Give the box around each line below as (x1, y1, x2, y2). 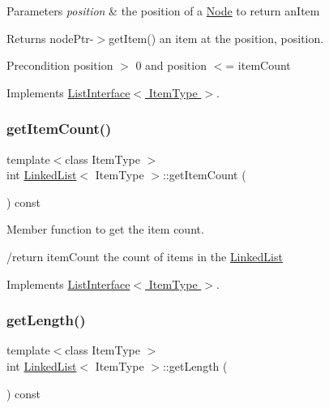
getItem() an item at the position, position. (109, 29, 324, 46)
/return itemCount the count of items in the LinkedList (6, 247, 283, 264)
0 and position (135, 57, 207, 74)
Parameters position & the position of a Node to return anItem (6, 2, 320, 19)
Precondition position (6, 57, 113, 74)
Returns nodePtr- (6, 29, 94, 46)
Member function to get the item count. (6, 221, 204, 238)
